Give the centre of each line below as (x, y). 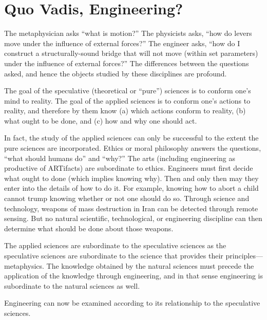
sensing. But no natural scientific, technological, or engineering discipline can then (133, 218)
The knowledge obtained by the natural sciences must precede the (150, 265)
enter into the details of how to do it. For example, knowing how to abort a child (131, 188)
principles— (244, 255)
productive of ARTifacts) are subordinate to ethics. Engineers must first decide (129, 168)
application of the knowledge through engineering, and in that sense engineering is (133, 276)
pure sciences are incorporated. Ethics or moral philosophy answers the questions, (133, 148)
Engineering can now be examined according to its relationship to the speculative (132, 303)
